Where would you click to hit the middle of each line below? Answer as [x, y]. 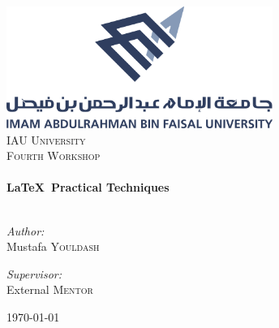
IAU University [46, 139]
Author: [26, 230]
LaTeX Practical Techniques [88, 187]
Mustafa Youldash [53, 246]
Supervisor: [34, 273]
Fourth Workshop [54, 155]
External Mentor [50, 289]
